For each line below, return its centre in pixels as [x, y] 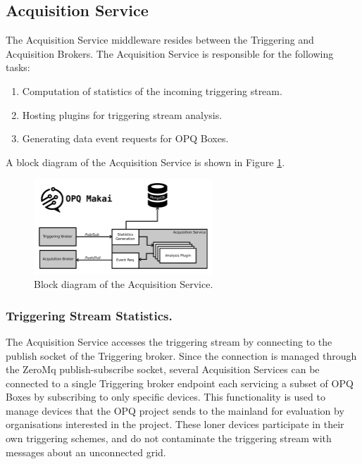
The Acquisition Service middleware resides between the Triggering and [160, 40]
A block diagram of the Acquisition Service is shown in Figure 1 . [145, 162]
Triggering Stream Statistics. [89, 315]
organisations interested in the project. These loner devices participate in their [175, 424]
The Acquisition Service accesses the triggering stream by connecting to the [169, 341]
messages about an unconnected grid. [86, 452]
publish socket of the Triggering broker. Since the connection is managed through [181, 355]
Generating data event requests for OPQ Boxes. [125, 138]
